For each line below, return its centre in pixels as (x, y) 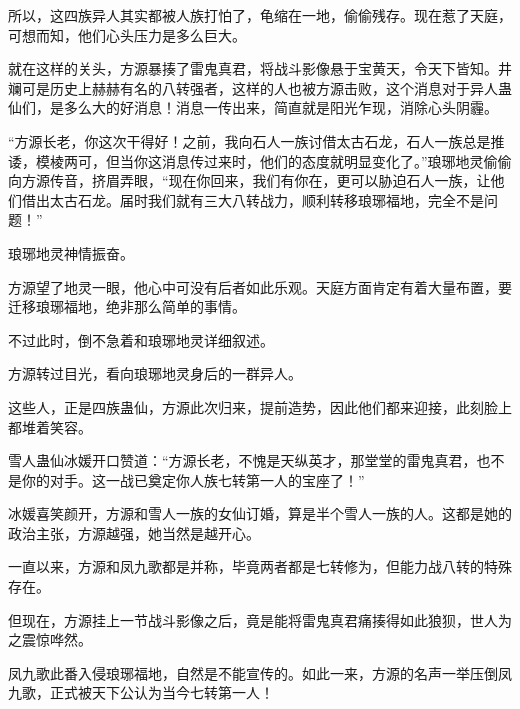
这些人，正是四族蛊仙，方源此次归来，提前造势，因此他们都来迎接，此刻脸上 (260, 406)
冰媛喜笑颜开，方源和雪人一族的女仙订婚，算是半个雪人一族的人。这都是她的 (260, 513)
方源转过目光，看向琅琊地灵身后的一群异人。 (155, 373)
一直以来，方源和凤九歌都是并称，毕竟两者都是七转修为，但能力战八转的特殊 (260, 566)
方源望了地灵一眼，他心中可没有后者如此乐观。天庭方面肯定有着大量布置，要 (260, 286)
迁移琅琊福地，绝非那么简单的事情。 (127, 306)
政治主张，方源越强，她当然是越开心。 (134, 532)
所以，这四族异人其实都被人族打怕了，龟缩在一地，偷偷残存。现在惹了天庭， (260, 15)
